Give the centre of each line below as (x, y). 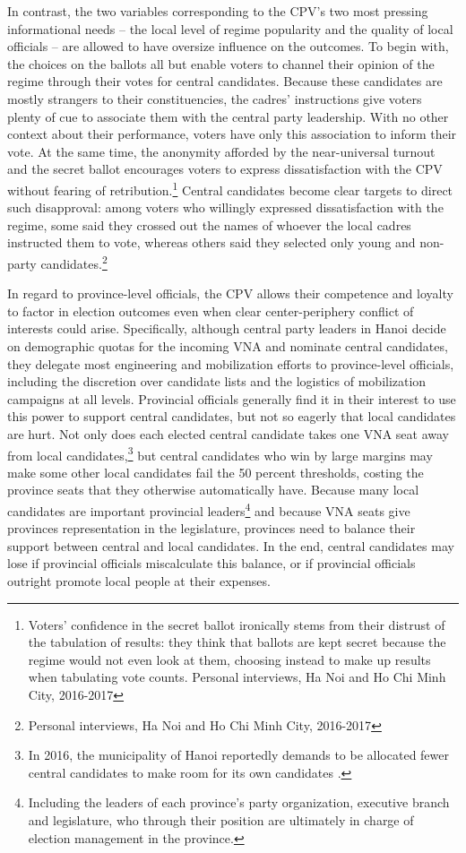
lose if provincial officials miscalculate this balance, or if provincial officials (211, 563)
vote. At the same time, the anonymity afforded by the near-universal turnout (221, 151)
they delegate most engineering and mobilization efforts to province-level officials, (231, 363)
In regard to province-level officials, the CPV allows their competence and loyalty (230, 293)
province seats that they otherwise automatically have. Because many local (213, 490)
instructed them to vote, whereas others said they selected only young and (211, 242)
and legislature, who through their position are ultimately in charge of (221, 819)
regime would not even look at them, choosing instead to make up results (229, 659)
